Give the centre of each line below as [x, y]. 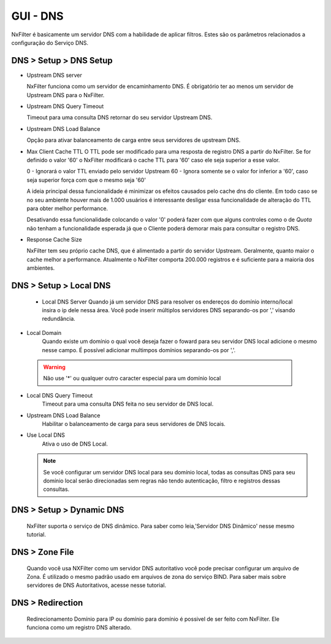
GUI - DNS [37, 16]
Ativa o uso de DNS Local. [75, 444]
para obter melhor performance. [67, 208]
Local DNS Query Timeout [60, 395]
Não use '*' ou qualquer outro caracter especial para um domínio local [132, 379]
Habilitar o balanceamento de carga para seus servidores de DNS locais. [134, 423]
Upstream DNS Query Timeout [65, 106]
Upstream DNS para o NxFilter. [66, 95]
